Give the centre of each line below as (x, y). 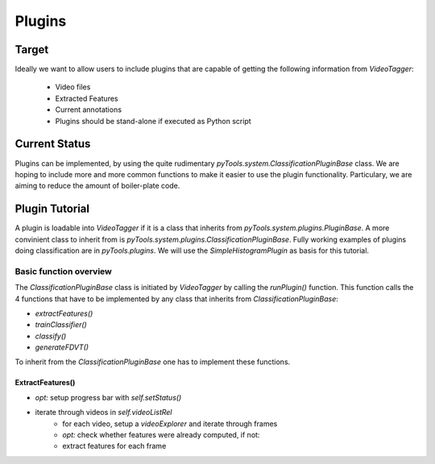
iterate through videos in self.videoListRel (104, 412)
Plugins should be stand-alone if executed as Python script (153, 121)
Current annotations (89, 110)
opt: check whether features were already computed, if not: (161, 435)
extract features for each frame (114, 446)
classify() (51, 336)
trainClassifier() (61, 325)
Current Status (53, 144)
